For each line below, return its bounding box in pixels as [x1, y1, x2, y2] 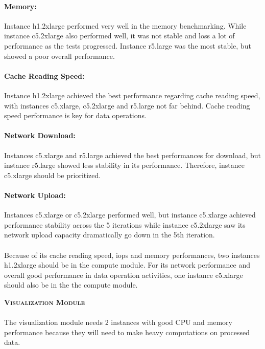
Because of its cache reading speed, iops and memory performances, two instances [4, 249, 260, 260]
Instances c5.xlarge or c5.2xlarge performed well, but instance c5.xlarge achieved [4, 209, 256, 220]
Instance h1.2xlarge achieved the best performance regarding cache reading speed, [4, 90, 260, 100]
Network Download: [4, 130, 76, 141]
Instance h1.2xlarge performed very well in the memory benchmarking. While [4, 20, 247, 31]
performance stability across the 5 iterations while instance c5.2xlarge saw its [4, 219, 246, 230]
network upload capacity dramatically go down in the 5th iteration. [4, 229, 215, 240]
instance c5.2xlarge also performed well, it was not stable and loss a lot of [4, 30, 235, 41]
